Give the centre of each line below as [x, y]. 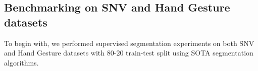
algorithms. [21, 62]
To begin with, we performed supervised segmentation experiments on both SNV [129, 43]
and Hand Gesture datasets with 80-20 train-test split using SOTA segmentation [129, 53]
